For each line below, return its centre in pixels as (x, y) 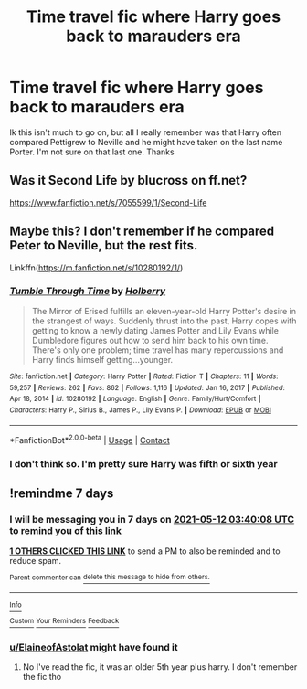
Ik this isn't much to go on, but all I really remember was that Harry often (146, 132)
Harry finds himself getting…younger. (102, 359)
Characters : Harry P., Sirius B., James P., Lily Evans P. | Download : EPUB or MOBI (141, 410)
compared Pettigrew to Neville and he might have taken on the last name (146, 142)
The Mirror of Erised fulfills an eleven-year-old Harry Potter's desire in (164, 311)
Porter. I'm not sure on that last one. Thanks (92, 152)
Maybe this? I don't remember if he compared (142, 232)
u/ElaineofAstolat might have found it (94, 647)
